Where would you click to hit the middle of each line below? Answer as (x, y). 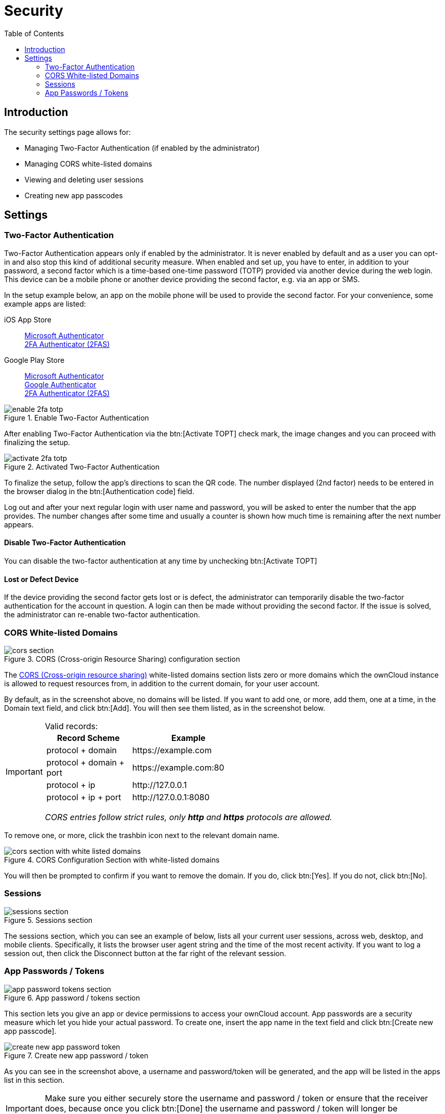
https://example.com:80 (178, 768)
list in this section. (34, 1080)
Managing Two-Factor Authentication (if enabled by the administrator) (142, 148)
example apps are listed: (45, 304)
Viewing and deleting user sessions (84, 179)
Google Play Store (34, 360)
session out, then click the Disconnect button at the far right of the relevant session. (145, 953)
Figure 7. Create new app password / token (76, 1055)
